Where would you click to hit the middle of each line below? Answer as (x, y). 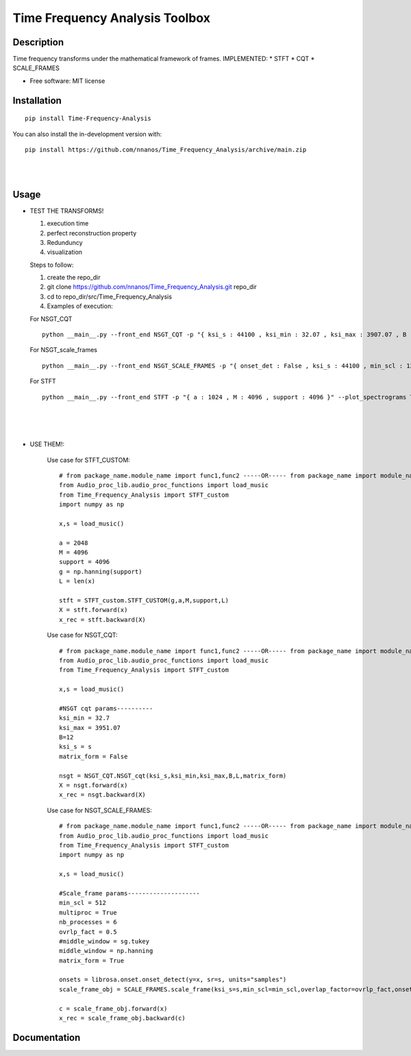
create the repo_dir (74, 277)
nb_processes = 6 (88, 922)
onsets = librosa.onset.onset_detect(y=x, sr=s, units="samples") (173, 980)
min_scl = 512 (83, 903)
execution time (68, 224)
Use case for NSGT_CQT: (82, 635)
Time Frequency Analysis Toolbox (111, 18)
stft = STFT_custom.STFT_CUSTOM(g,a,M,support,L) (144, 600)
